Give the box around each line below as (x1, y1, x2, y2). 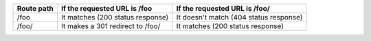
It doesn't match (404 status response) (176, 13, 303, 22)
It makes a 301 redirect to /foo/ (60, 22, 161, 30)
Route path (16, 4, 54, 13)
